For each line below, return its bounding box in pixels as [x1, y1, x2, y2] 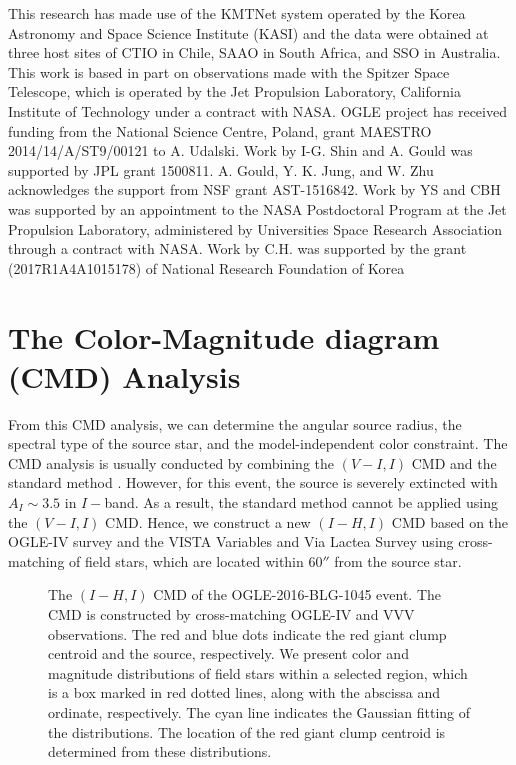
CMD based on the [391, 511, 509, 532]
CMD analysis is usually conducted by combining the [8, 452, 335, 473]
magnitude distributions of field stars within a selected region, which [48, 662, 468, 683]
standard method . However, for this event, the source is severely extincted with [8, 472, 498, 493]
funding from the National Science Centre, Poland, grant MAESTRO [8, 120, 432, 141]
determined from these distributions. [48, 741, 272, 762]
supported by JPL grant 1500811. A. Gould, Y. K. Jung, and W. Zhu [8, 159, 434, 180]
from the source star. [334, 550, 462, 571]
